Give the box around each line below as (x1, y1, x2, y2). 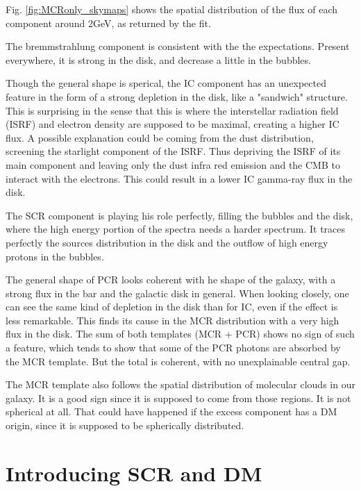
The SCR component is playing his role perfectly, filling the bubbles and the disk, (6, 208, 353, 222)
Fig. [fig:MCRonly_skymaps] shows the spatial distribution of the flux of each (6, 2, 338, 16)
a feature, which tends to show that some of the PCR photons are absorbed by (6, 340, 341, 355)
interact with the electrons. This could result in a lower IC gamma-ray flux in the (6, 171, 353, 185)
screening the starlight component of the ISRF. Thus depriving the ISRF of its (6, 144, 341, 158)
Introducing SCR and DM (6, 458, 262, 487)
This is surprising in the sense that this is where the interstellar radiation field (6, 103, 339, 117)
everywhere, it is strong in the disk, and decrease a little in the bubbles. (6, 52, 311, 67)
